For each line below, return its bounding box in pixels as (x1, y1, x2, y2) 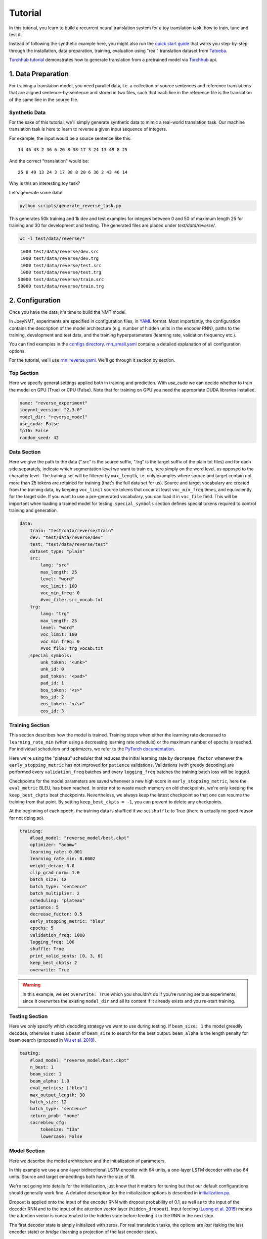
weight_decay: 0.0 (30, 863, 75, 868)
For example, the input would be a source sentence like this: (9, 135, 132, 141)
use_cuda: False (19, 421, 59, 426)
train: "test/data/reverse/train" (30, 528, 114, 533)
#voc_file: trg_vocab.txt (40, 646, 103, 651)
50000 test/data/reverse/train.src (18, 277, 104, 282)
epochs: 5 (30, 925, 54, 931)
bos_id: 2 (40, 694, 64, 700)
